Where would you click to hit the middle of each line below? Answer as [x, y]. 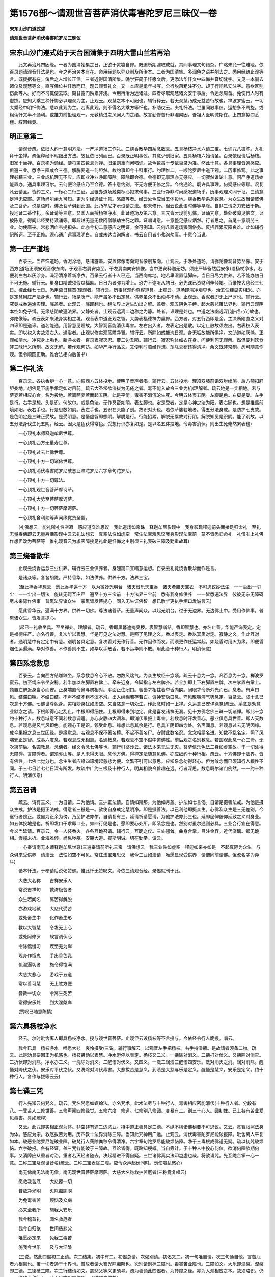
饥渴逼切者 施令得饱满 [45, 965]
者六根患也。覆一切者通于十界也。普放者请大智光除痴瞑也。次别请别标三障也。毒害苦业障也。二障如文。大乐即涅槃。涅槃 [136, 1264]
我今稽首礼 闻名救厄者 [45, 1219]
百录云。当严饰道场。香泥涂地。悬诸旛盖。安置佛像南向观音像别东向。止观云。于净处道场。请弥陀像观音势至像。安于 [141, 261]
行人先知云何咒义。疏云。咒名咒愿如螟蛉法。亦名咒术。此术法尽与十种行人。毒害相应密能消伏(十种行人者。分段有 [137, 1103]
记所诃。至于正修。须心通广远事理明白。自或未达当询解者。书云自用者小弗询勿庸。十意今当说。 [110, 234]
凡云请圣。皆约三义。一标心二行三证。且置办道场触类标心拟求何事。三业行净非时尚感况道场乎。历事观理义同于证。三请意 [136, 192]
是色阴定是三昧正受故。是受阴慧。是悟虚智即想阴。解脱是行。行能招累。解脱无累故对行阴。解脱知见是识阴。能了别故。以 [136, 417]
